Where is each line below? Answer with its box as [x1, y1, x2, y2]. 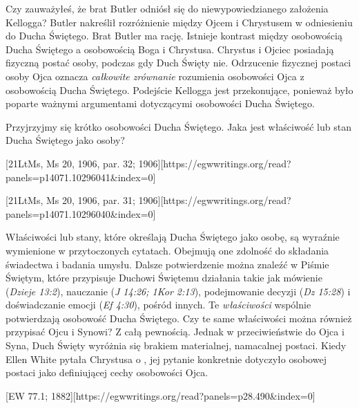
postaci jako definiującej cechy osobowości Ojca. [6, 365, 208, 380]
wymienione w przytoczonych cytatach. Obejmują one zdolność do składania [6, 243, 329, 257]
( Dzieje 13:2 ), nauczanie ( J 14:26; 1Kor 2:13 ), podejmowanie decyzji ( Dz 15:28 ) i [6, 284, 351, 298]
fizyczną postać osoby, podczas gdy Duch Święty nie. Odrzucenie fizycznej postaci [6, 55, 351, 70]
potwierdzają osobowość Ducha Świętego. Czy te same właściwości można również [6, 310, 352, 325]
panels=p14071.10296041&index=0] [6, 169, 156, 184]
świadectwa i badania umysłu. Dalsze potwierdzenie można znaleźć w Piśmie [6, 257, 329, 271]
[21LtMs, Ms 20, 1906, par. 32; [6, 156, 135, 170]
